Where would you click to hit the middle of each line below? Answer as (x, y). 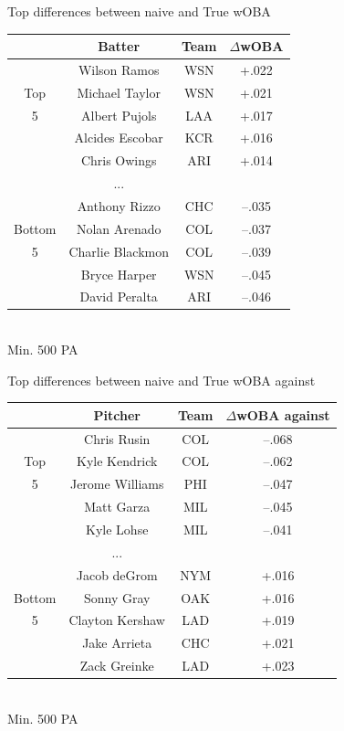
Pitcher (117, 414)
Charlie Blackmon (119, 251)
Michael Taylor (119, 92)
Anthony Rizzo (119, 206)
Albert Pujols (119, 115)
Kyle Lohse (117, 529)
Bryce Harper (119, 274)
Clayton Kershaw (117, 620)
